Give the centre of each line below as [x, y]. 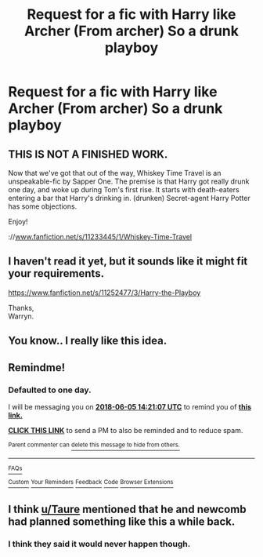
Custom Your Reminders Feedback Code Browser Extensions [91, 482]
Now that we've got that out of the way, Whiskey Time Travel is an [115, 173]
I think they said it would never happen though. [99, 544]
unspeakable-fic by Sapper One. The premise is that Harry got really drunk [129, 181]
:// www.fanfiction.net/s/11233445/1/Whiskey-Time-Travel [100, 237]
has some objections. [43, 206]
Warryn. [21, 316]
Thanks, [21, 308]
